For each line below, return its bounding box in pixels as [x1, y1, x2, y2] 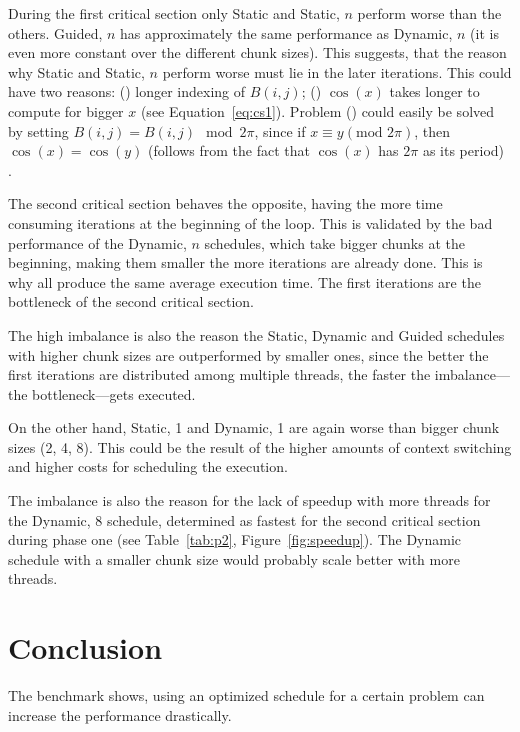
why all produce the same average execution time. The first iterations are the [8, 271, 481, 292]
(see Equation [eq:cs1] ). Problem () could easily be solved [140, 100, 495, 121]
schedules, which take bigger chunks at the [204, 232, 465, 253]
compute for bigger [8, 100, 124, 121]
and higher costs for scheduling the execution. [8, 456, 288, 477]
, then [414, 120, 451, 141]
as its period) [422, 140, 505, 161]
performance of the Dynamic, [8, 232, 187, 253]
